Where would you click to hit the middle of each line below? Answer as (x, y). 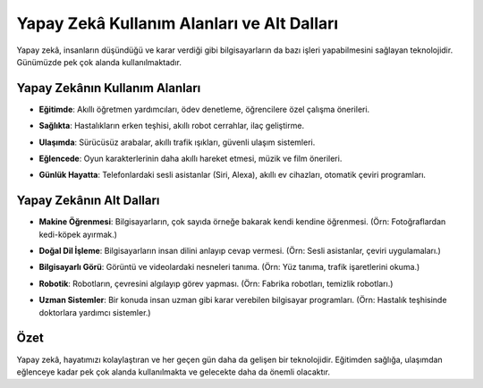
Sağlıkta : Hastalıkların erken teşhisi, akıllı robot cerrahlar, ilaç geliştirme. (171, 126)
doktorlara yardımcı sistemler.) (95, 312)
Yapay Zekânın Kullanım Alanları (109, 88)
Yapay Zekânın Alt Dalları (88, 201)
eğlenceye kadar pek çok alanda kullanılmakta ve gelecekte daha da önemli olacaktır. (174, 372)
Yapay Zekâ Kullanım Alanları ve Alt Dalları (178, 23)
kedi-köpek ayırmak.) (78, 234)
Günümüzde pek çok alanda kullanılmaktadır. (99, 62)
